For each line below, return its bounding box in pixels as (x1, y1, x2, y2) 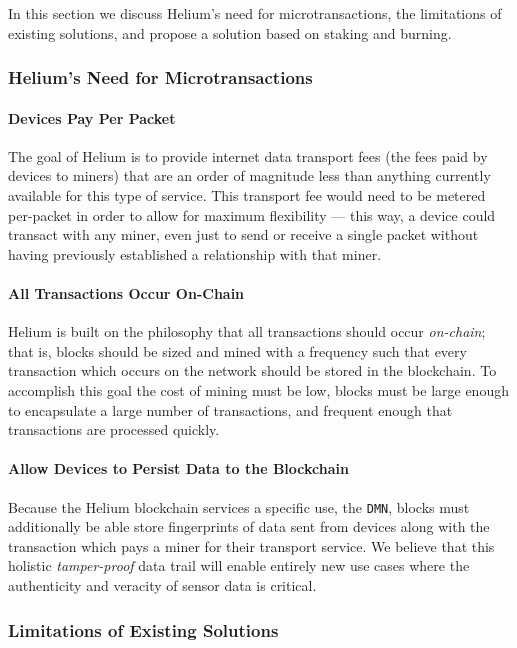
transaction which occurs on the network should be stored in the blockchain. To (8, 360, 497, 381)
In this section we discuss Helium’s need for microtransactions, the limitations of (8, 3, 502, 23)
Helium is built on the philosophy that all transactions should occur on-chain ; (8, 321, 486, 342)
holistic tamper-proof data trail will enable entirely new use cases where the (8, 555, 470, 576)
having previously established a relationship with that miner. (8, 243, 382, 264)
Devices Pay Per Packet (8, 107, 176, 128)
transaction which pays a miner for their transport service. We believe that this (8, 535, 495, 556)
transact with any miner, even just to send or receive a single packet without (8, 224, 479, 245)
